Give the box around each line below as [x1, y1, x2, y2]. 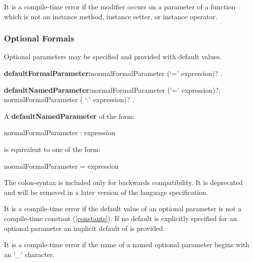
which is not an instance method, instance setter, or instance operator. [4, 11, 217, 21]
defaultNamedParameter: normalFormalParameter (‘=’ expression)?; [4, 84, 220, 95]
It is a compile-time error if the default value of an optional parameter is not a [4, 203, 242, 214]
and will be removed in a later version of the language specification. [4, 187, 209, 197]
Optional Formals [4, 32, 74, 44]
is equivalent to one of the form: [4, 144, 101, 154]
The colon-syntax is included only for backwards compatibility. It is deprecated [4, 177, 243, 187]
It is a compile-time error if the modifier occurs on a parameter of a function [4, 1, 236, 11]
